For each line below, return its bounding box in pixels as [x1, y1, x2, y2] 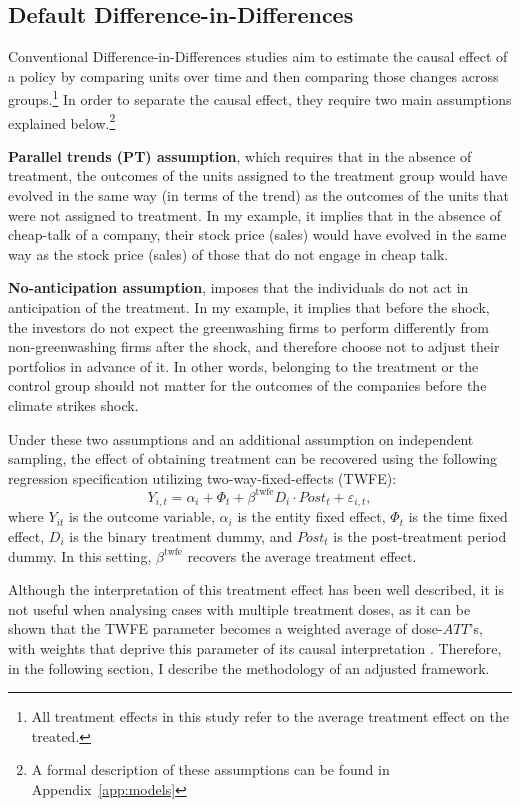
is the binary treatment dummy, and [69, 525, 293, 546]
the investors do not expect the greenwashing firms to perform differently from [8, 316, 489, 337]
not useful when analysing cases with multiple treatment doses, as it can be [8, 598, 471, 619]
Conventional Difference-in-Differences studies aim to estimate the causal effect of [8, 46, 508, 67]
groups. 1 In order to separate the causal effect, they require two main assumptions [8, 86, 512, 110]
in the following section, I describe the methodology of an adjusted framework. [8, 657, 490, 678]
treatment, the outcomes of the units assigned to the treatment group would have [8, 165, 508, 186]
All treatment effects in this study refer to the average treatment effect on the [31, 706, 509, 727]
